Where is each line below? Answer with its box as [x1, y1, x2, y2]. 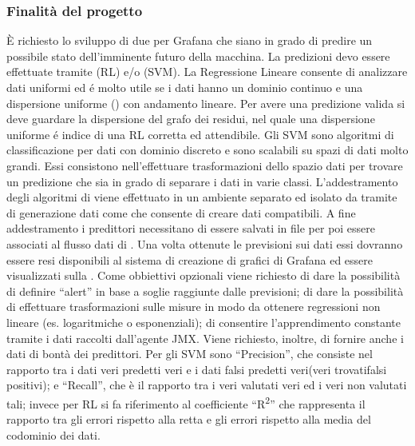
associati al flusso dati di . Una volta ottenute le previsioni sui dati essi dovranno [6, 235, 403, 252]
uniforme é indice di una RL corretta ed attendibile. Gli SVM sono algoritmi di [6, 125, 394, 142]
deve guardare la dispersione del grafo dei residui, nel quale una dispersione [6, 110, 375, 127]
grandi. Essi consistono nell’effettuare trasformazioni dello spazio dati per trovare [6, 157, 403, 173]
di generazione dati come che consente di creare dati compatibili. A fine [6, 204, 356, 221]
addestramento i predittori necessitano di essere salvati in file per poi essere [6, 220, 376, 237]
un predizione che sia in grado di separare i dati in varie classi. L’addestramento [6, 173, 398, 189]
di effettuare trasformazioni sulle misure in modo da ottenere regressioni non [6, 298, 381, 315]
